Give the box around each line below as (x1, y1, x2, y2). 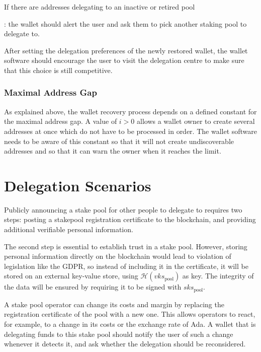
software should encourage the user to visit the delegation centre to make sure (4, 55, 244, 65)
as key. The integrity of (182, 270, 254, 281)
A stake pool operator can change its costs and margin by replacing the (4, 299, 224, 309)
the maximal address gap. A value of (4, 116, 117, 126)
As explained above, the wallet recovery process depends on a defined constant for (4, 106, 257, 116)
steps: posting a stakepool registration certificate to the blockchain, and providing (4, 214, 256, 225)
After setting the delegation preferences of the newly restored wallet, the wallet (4, 45, 248, 55)
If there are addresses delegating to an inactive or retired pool (4, 2, 195, 12)
